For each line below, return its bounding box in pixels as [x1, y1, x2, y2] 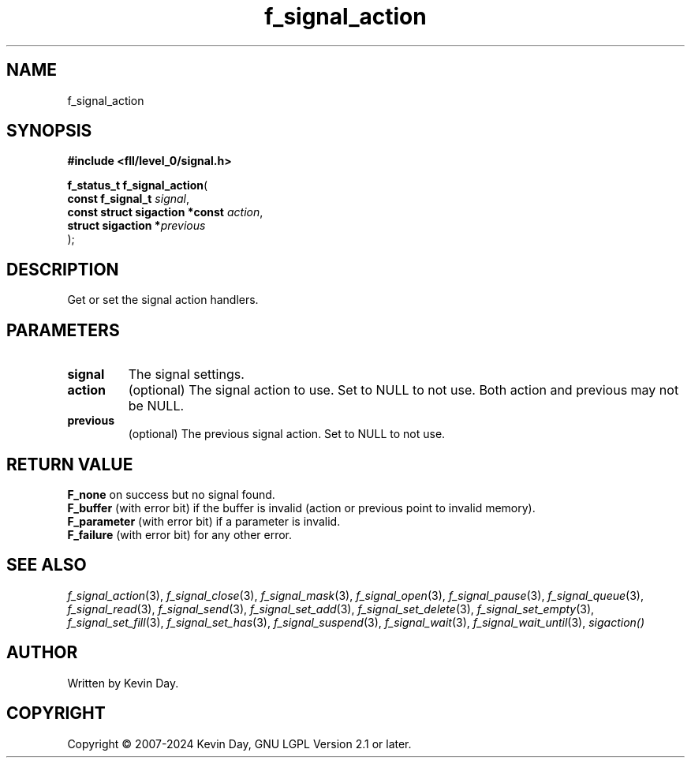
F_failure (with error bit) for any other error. [67, 527, 293, 541]
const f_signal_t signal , [67, 192, 190, 206]
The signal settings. [128, 366, 245, 383]
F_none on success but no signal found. [67, 487, 275, 501]
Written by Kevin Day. [67, 676, 179, 690]
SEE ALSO [6, 555, 87, 575]
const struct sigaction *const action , [67, 205, 263, 219]
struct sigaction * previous [67, 219, 206, 233]
